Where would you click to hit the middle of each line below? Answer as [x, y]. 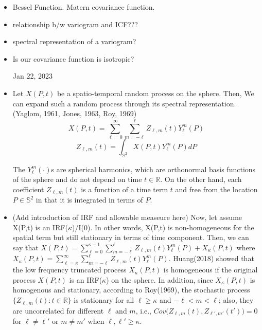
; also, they [236, 300]
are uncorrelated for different [58, 310]
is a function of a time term [125, 189]
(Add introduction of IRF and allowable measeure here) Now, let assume [127, 217]
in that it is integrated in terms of [89, 200]
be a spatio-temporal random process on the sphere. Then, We [155, 93]
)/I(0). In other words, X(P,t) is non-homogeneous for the [163, 227]
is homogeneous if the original [211, 270]
